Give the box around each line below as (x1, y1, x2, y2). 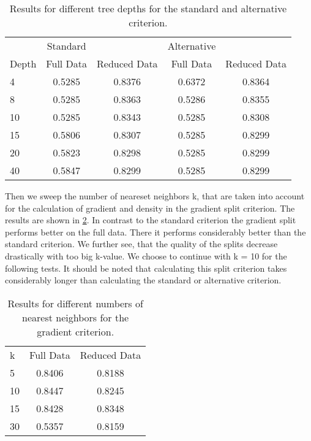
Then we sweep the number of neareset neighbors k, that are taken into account (5, 190, 305, 202)
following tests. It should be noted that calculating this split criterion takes (5, 261, 287, 274)
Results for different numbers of (7, 296, 143, 310)
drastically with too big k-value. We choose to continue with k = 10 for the (5, 249, 287, 262)
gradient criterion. (37, 324, 114, 339)
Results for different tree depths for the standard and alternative (9, 1, 287, 15)
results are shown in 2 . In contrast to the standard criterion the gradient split (5, 213, 296, 226)
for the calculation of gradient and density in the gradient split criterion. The (5, 201, 295, 214)
